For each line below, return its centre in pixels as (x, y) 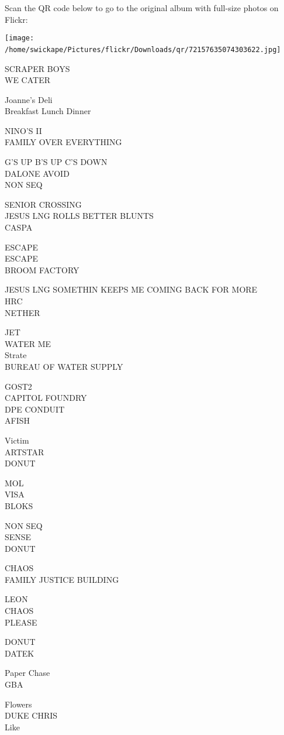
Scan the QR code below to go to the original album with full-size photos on (142, 8)
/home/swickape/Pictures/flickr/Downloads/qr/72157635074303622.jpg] (143, 49)
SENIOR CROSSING (43, 204)
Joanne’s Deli (29, 99)
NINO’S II (23, 130)
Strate (16, 355)
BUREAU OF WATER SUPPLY (64, 366)
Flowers (18, 704)
